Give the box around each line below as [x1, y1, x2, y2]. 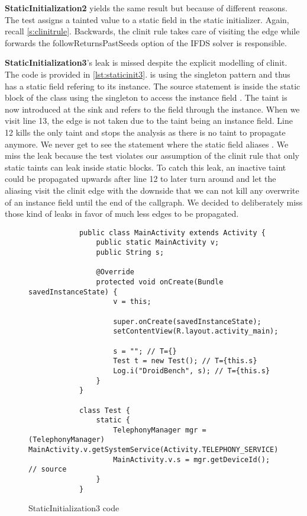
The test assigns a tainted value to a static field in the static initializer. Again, [5, 13, 289, 25]
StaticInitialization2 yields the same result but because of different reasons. [5, 2, 287, 14]
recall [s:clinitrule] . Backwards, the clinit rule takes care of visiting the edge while [5, 25, 300, 37]
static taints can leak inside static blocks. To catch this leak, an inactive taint [5, 161, 286, 173]
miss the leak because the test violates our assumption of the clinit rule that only [5, 149, 299, 162]
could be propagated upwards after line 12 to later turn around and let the [5, 172, 276, 185]
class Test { [79, 406, 130, 415]
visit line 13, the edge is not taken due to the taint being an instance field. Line [5, 114, 293, 127]
